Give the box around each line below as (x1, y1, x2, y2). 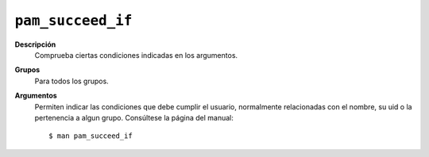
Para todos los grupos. (34, 76, 109, 86)
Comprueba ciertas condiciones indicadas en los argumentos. (34, 50, 238, 59)
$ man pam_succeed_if (48, 132, 133, 140)
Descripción (14, 40, 56, 49)
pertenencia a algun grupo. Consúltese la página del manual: (34, 113, 234, 122)
